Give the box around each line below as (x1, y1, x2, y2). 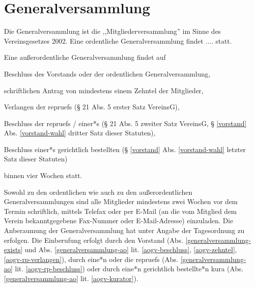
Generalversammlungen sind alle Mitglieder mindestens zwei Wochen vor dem (4, 196, 238, 207)
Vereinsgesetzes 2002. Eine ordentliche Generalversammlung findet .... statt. (4, 35, 232, 46)
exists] (4, 244, 23, 255)
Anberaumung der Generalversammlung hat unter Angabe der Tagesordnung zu (4, 225, 245, 235)
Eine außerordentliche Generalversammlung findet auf (4, 52, 166, 62)
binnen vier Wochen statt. (4, 170, 83, 181)
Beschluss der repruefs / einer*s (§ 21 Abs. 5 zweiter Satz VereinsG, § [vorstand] (4, 118, 247, 128)
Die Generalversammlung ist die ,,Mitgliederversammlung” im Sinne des (4, 26, 221, 36)
